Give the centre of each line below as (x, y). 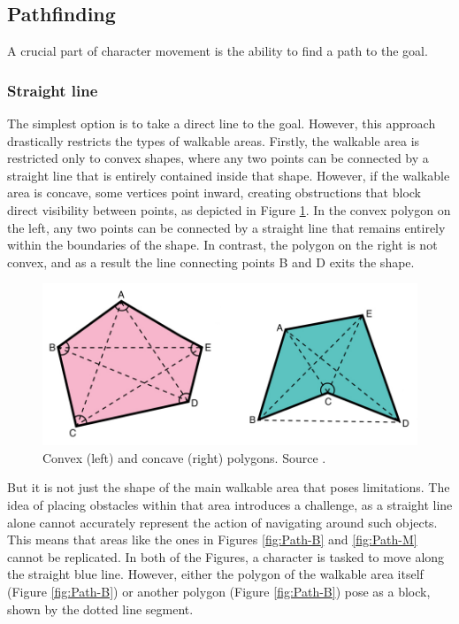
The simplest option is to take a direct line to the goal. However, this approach (222, 123)
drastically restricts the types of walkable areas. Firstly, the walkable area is (214, 140)
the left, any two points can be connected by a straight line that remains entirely (226, 227)
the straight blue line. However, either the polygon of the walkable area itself (215, 574)
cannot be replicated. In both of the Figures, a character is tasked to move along (226, 556)
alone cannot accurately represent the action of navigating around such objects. (222, 522)
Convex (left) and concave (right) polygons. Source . (184, 457)
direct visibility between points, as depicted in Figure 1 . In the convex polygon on (229, 209)
